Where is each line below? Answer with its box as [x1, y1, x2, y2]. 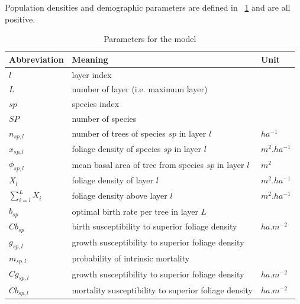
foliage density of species [72, 143, 161, 155]
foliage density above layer [72, 189, 167, 202]
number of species [72, 112, 137, 125]
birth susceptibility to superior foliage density [72, 220, 237, 232]
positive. [5, 12, 36, 25]
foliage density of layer [72, 174, 153, 186]
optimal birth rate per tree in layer [72, 205, 198, 217]
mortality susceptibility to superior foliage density [72, 283, 253, 296]
